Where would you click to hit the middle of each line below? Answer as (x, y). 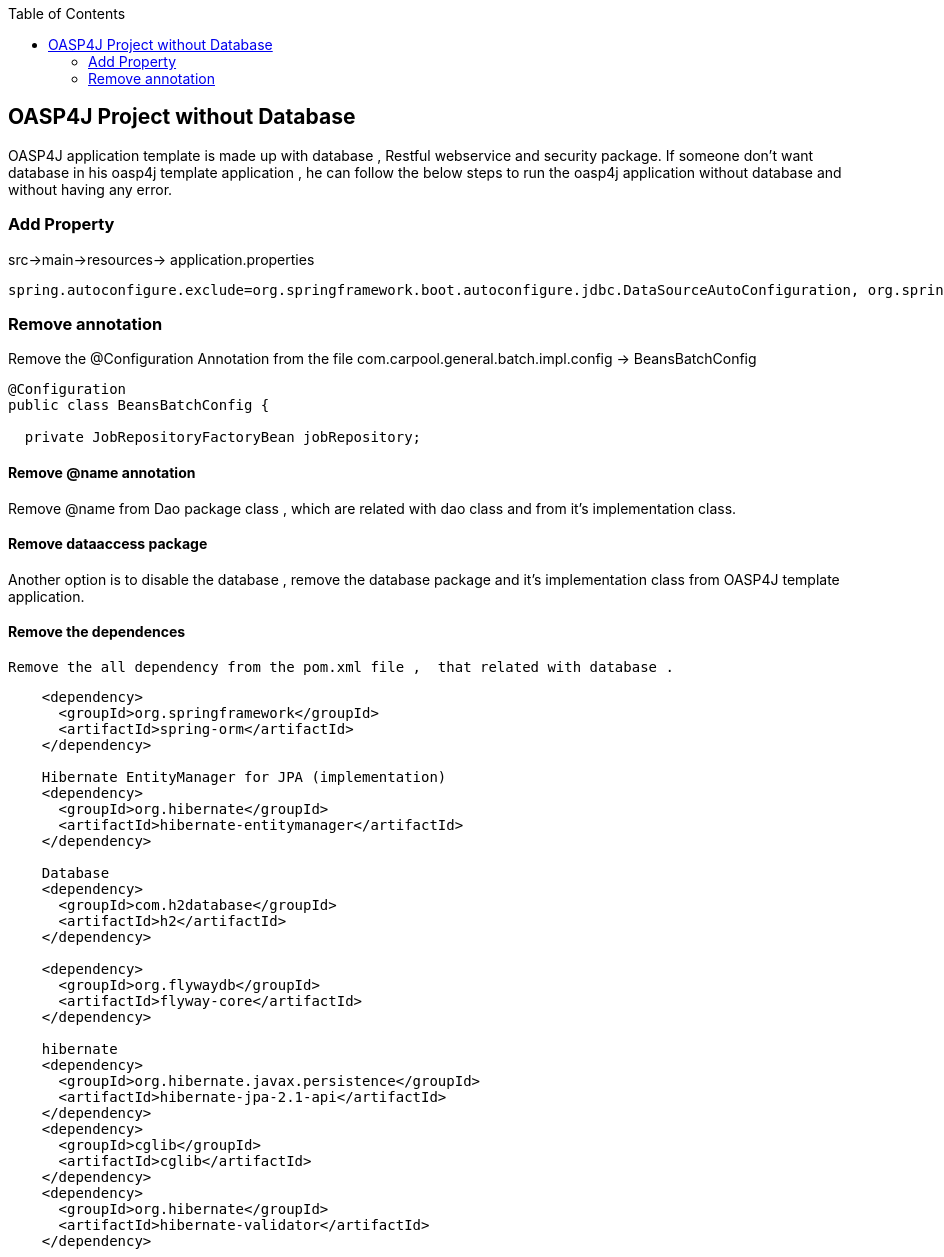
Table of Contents (67, 13)
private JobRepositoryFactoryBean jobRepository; (223, 437)
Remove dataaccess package (108, 544)
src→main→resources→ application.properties (161, 259)
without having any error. (90, 189)
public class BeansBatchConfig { (139, 405)
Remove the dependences (97, 632)
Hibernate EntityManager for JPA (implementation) (244, 777)
